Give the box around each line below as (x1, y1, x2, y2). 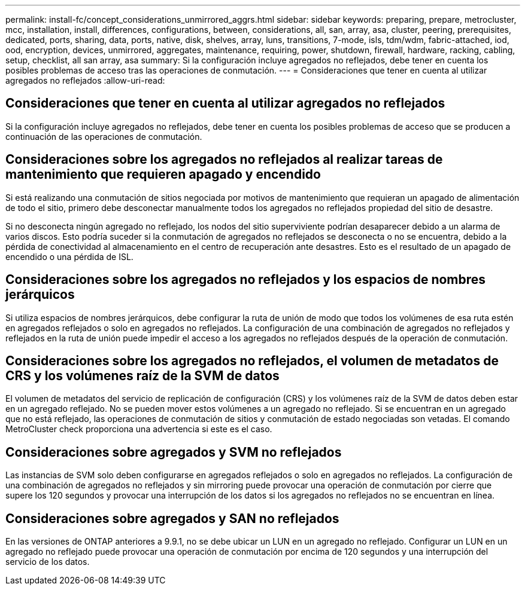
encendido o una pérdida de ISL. (5, 251, 133, 262)
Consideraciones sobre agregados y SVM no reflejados (5, 444, 342, 460)
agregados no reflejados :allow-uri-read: (5, 75, 165, 85)
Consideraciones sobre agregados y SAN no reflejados (5, 510, 339, 526)
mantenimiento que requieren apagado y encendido (5, 167, 321, 182)
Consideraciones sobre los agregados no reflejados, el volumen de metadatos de (5, 353, 499, 368)
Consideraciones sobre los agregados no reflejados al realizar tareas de (5, 152, 443, 167)
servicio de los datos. (5, 557, 90, 567)
